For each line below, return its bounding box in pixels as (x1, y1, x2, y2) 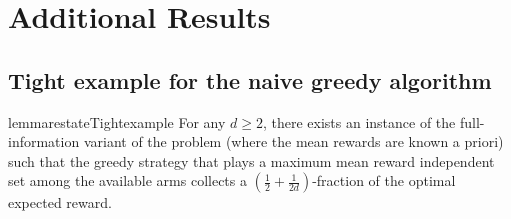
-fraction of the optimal (312, 170, 456, 191)
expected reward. (8, 192, 112, 213)
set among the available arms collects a (8, 170, 247, 191)
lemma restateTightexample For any (8, 111, 226, 132)
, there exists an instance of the (262, 111, 456, 132)
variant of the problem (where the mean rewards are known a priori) (83, 131, 504, 152)
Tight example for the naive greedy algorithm (8, 64, 492, 95)
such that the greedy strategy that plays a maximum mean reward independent (8, 150, 495, 171)
